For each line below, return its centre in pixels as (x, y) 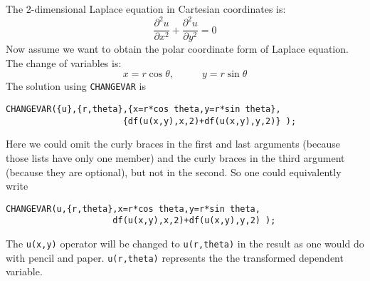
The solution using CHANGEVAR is (76, 86)
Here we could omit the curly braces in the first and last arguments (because (173, 144)
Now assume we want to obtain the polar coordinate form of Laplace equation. (177, 49)
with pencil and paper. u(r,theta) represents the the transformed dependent (175, 257)
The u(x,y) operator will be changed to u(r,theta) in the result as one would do (185, 243)
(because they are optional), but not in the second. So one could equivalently (174, 172)
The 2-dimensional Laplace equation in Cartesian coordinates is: (146, 9)
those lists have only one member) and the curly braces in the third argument (175, 157)
